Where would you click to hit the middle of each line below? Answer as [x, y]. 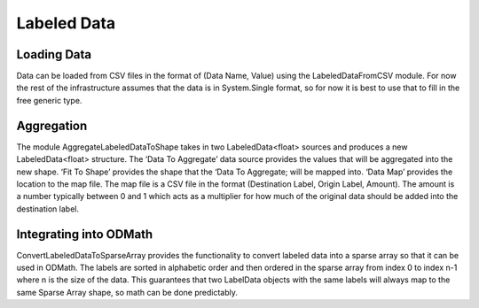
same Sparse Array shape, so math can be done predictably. [127, 292]
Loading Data [54, 54]
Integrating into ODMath [85, 234]
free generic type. [49, 100]
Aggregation [52, 125]
